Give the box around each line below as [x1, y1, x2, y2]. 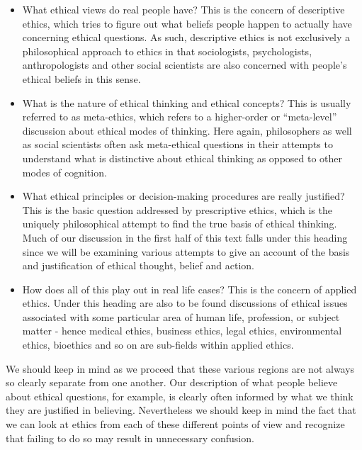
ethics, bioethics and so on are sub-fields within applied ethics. [22, 337, 294, 352]
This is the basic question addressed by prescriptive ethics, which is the [22, 202, 332, 217]
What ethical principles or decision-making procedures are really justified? [22, 189, 345, 203]
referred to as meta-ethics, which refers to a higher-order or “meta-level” [22, 109, 337, 124]
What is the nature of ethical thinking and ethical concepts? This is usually [22, 95, 351, 110]
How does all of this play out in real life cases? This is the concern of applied [22, 281, 357, 296]
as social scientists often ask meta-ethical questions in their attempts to [22, 137, 333, 152]
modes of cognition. [22, 164, 107, 179]
